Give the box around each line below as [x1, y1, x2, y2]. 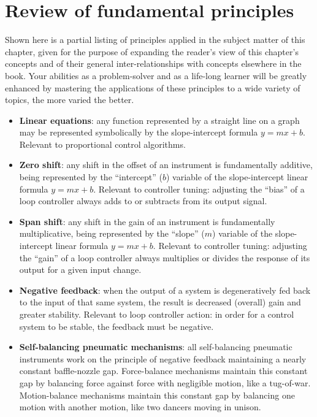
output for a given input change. [19, 263, 142, 276]
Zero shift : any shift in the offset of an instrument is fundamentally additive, [19, 158, 313, 171]
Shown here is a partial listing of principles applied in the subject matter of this [5, 33, 305, 46]
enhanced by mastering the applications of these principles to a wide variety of [5, 81, 300, 94]
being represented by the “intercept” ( [19, 170, 162, 183]
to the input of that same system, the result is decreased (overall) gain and [19, 296, 301, 308]
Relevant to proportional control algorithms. [19, 137, 186, 150]
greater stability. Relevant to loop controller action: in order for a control [19, 308, 294, 320]
